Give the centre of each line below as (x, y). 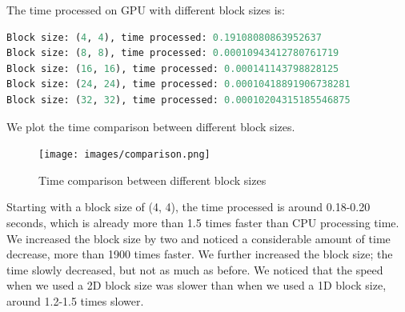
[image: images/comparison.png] (124, 155)
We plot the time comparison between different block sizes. (151, 126)
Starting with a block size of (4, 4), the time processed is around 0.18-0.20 (188, 207)
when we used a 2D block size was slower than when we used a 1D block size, (196, 285)
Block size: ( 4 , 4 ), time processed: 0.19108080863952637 (164, 37)
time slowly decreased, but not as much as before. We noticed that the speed (195, 269)
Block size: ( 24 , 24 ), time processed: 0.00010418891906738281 (178, 84)
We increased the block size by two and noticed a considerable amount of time (198, 238)
